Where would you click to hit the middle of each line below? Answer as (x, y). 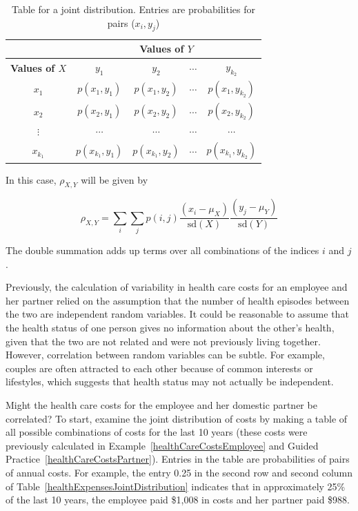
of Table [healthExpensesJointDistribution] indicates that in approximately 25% (176, 486)
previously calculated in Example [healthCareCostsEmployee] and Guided (162, 445)
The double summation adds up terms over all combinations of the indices (162, 250)
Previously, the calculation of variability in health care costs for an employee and (177, 287)
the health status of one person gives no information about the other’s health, (170, 328)
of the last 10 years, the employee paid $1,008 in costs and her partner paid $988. (178, 500)
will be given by (115, 179)
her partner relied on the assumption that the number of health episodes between (178, 300)
